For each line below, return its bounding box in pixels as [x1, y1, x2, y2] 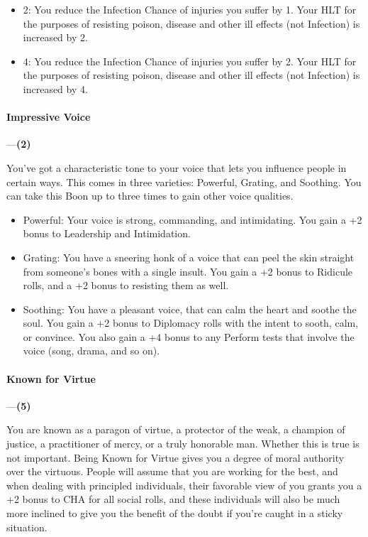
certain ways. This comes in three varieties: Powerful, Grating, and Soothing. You [6, 174, 362, 189]
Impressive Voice [6, 109, 91, 124]
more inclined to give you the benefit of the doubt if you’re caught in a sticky [6, 506, 343, 521]
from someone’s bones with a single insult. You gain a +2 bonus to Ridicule [23, 264, 353, 278]
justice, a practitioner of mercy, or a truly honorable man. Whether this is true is [6, 436, 359, 451]
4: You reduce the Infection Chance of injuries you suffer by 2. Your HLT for [23, 53, 357, 68]
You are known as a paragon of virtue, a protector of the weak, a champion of [6, 422, 345, 437]
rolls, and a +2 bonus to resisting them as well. [23, 278, 229, 293]
